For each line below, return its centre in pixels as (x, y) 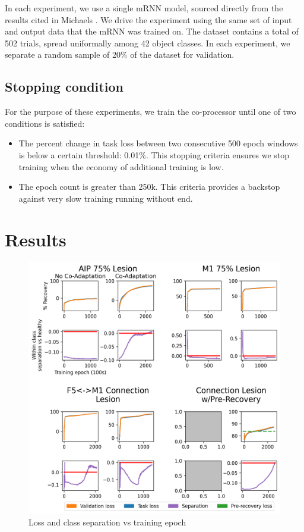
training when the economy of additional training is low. (121, 166)
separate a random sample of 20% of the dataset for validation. (120, 54)
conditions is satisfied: (45, 123)
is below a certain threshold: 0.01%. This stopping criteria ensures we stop (154, 154)
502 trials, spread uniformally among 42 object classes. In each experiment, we (148, 43)
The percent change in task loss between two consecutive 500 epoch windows (158, 143)
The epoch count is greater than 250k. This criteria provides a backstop (149, 187)
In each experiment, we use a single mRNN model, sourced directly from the (144, 8)
